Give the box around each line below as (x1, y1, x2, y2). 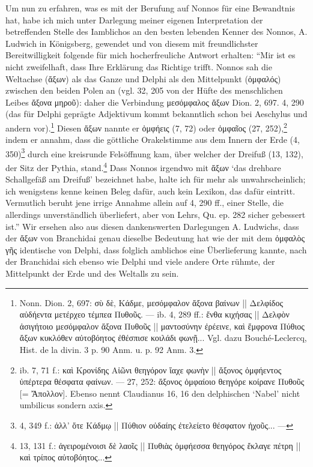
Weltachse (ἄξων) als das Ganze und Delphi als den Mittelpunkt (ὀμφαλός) (5, 72, 281, 85)
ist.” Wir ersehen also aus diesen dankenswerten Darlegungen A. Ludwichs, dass (5, 220, 299, 232)
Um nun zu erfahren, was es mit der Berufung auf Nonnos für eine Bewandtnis (5, 2, 295, 14)
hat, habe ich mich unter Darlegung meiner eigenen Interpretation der (5, 13, 263, 26)
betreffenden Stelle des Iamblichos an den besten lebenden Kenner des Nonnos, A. (5, 25, 308, 38)
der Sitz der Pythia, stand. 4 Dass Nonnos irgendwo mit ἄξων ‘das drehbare (5, 160, 281, 173)
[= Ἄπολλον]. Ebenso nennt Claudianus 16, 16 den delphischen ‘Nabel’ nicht (19, 387, 300, 399)
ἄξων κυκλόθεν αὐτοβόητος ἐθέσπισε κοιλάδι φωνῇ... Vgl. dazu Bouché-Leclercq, (19, 331, 307, 344)
